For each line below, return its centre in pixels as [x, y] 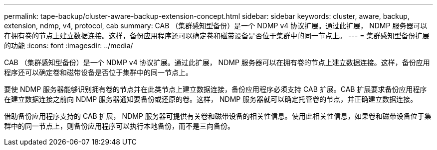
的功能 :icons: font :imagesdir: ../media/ [69, 45]
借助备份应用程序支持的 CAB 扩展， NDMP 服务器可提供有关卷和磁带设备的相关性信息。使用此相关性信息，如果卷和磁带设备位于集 [218, 116]
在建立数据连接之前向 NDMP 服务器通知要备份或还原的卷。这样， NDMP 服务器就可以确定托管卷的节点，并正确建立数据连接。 [211, 99]
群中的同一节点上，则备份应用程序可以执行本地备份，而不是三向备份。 [119, 126]
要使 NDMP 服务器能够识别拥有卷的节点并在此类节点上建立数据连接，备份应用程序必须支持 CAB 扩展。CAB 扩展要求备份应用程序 [216, 89]
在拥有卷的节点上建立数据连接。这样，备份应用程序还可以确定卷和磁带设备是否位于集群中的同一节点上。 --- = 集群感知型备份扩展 [217, 36]
